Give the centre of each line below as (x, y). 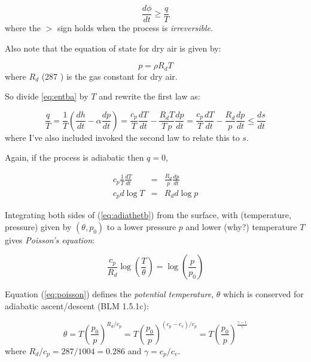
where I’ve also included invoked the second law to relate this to (122, 137)
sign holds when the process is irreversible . (135, 28)
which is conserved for (263, 294)
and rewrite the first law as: (150, 96)
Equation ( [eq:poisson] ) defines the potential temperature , (109, 294)
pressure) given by (38, 226)
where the (23, 28)
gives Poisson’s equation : (50, 239)
